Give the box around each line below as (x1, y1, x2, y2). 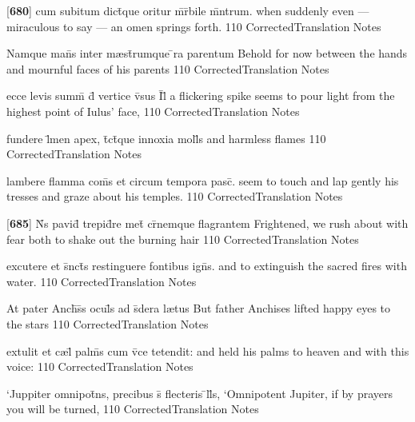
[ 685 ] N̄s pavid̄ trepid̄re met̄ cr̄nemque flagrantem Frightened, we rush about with (6, 214, 409, 231)
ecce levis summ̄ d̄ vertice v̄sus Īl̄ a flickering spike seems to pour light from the (6, 87, 395, 104)
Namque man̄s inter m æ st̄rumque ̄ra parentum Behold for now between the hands (6, 45, 408, 62)
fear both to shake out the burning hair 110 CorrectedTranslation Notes (6, 230, 359, 247)
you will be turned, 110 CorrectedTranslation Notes (6, 400, 259, 417)
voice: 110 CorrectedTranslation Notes (6, 358, 194, 375)
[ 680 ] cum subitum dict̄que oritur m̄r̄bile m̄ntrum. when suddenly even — (6, 2, 369, 18)
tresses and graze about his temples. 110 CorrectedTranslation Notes (6, 188, 343, 205)
